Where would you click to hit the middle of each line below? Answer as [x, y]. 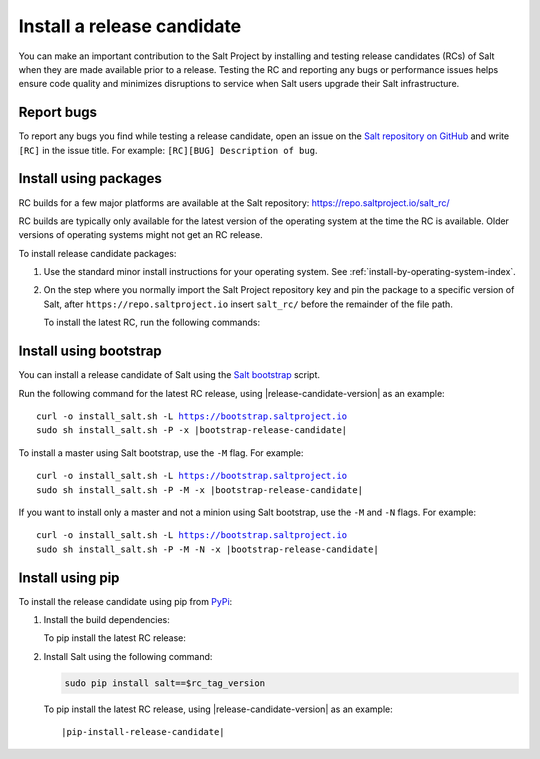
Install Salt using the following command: [128, 656]
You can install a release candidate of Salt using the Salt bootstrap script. [169, 375]
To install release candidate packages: [97, 253]
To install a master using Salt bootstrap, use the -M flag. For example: [161, 452]
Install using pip [69, 577]
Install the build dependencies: [106, 619]
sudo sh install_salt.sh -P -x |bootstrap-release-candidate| [192, 430]
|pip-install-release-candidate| [143, 732]
